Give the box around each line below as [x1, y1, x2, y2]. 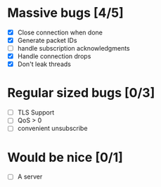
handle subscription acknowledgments [17, 44, 130, 53]
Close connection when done [17, 28, 103, 37]
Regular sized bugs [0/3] [7, 85, 155, 101]
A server [17, 172, 43, 181]
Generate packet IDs [17, 37, 77, 44]
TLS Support [17, 108, 55, 117]
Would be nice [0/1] [7, 149, 123, 165]
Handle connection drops [17, 52, 91, 60]
